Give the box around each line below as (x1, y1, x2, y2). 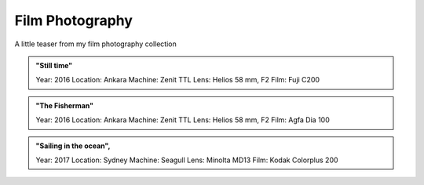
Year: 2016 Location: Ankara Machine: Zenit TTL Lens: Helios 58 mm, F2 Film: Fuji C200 (35, 75, 320, 85)
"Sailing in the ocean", (35, 141, 111, 151)
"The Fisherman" (35, 100, 94, 110)
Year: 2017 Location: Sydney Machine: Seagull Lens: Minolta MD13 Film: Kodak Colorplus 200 (35, 155, 338, 165)
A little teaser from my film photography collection (14, 39, 177, 49)
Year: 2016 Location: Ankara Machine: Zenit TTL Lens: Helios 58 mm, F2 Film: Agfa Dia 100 (35, 115, 330, 125)
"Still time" (35, 60, 73, 70)
